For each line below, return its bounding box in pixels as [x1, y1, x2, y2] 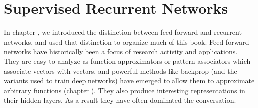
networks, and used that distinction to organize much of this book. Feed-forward [4, 36, 249, 47]
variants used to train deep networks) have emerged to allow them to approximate [4, 75, 255, 86]
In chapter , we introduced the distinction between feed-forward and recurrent [4, 27, 242, 37]
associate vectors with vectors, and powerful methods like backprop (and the [4, 65, 237, 76]
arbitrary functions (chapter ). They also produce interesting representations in [4, 85, 245, 95]
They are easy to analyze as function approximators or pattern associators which [4, 55, 251, 66]
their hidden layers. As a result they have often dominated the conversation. [4, 95, 236, 105]
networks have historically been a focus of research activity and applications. [4, 46, 238, 56]
